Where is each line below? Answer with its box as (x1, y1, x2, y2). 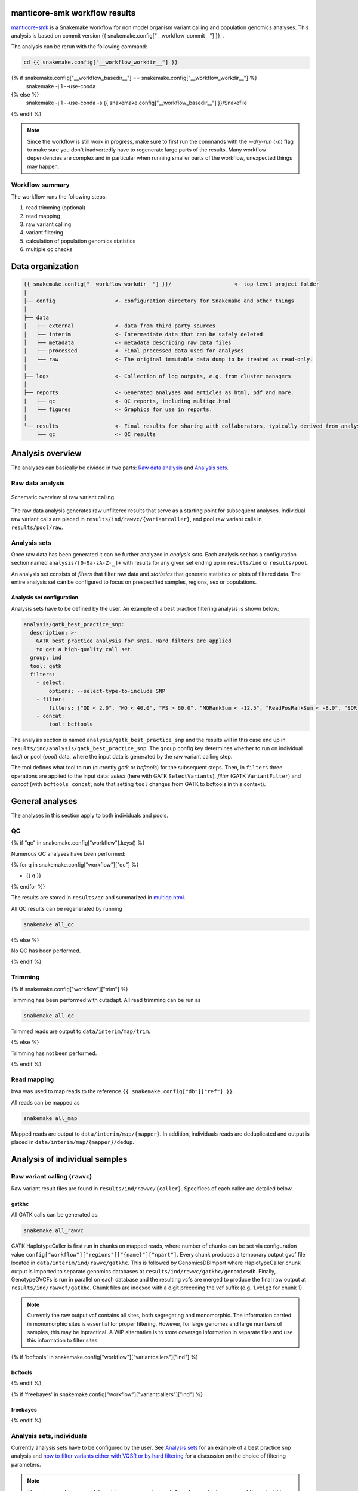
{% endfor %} (11, 883, 45, 890)
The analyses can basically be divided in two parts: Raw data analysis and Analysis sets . (11, 464, 229, 471)
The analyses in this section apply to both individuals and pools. (11, 812, 168, 819)
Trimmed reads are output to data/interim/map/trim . (11, 1028, 150, 1035)
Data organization (11, 261, 79, 271)
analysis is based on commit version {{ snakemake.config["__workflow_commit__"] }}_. (11, 32, 224, 39)
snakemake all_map (23, 1115, 78, 1121)
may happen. (27, 163, 60, 170)
